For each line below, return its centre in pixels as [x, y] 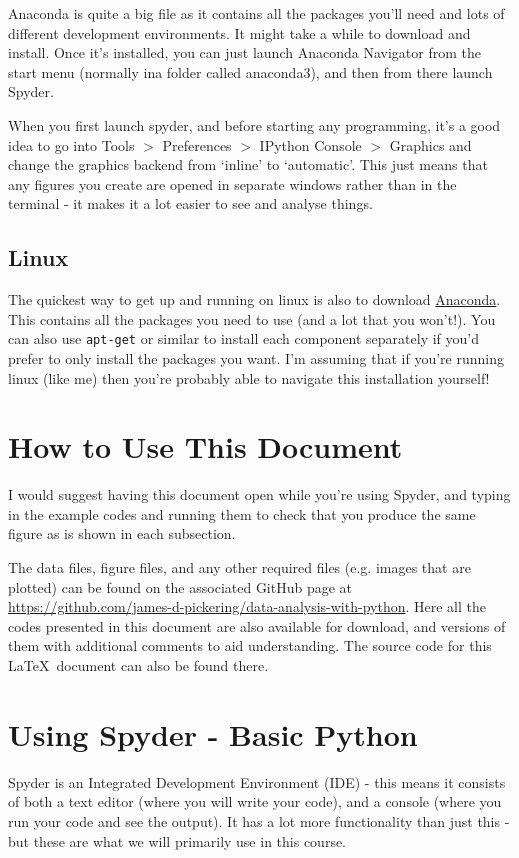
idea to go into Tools [71, 144]
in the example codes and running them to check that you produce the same [242, 513]
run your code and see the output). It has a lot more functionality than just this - [259, 820]
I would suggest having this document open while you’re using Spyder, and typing [259, 494]
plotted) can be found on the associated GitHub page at [180, 586]
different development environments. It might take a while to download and [239, 32]
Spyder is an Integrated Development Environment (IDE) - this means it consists [257, 781]
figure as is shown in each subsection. [122, 533]
